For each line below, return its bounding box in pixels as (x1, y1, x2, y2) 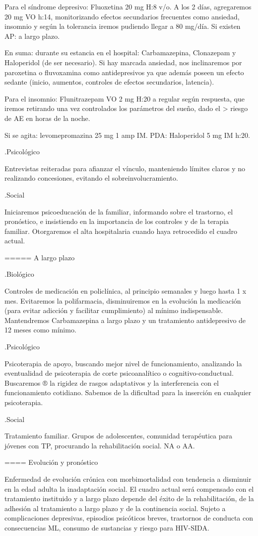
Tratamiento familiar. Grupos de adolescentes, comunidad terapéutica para (4, 430, 233, 441)
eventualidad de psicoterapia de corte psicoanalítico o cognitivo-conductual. (4, 368, 234, 378)
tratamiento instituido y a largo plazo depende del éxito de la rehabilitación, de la (4, 493, 254, 504)
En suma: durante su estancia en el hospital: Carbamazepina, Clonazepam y (4, 47, 236, 58)
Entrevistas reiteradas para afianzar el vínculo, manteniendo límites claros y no (4, 163, 245, 173)
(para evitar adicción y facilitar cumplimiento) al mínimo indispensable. (4, 305, 223, 316)
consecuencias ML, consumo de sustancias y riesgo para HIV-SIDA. (4, 522, 209, 533)
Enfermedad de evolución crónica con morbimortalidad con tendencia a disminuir (4, 473, 252, 484)
